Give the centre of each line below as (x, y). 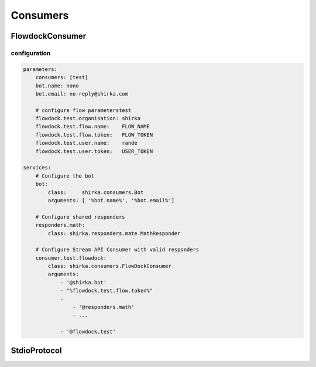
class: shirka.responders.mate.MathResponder (114, 233)
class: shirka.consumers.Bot (96, 192)
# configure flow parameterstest (83, 110)
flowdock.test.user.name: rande (86, 143)
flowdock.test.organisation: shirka (88, 118)
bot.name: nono (57, 86)
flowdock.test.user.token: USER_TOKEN (94, 151)
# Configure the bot (65, 176)
